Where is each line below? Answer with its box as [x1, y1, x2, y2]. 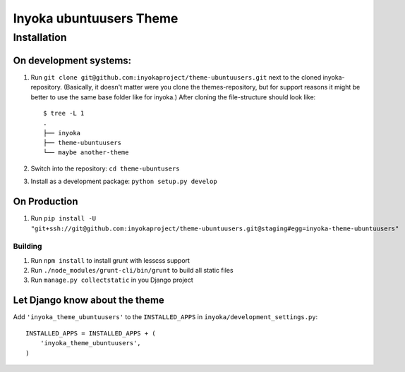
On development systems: [13, 54, 132, 66]
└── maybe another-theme [43, 149, 129, 156]
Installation [13, 31, 67, 44]
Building [13, 242, 42, 252]
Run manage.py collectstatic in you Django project [30, 275, 193, 285]
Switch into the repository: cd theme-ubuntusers [30, 164, 180, 173]
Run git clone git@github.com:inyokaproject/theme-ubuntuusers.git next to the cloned [30, 73, 322, 81]
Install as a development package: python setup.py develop [30, 177, 218, 186]
